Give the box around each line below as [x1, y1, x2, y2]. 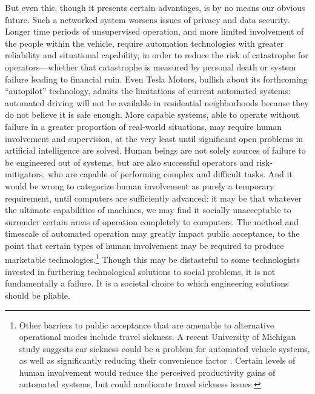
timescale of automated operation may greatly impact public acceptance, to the [5, 227, 300, 240]
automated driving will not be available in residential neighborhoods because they [5, 96, 309, 109]
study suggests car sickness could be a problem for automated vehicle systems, [19, 342, 310, 355]
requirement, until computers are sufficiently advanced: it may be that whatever [5, 191, 302, 204]
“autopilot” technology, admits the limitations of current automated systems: [5, 84, 291, 97]
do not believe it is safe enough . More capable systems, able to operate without [5, 108, 299, 121]
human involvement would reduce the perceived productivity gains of [19, 365, 276, 378]
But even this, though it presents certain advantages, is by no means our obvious [5, 1, 305, 13]
